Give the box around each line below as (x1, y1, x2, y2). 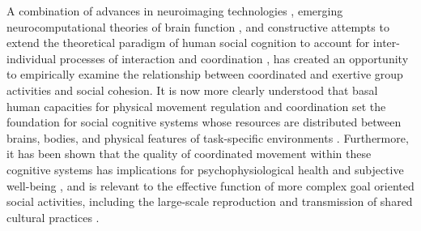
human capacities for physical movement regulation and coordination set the (6, 97, 386, 114)
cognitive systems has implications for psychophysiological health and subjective (6, 160, 404, 178)
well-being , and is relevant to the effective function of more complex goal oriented (6, 177, 415, 194)
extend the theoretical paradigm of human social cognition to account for (6, 34, 370, 51)
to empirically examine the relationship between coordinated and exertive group (6, 66, 403, 83)
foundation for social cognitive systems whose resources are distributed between (6, 113, 402, 130)
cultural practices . (6, 208, 100, 225)
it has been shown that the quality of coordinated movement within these (6, 145, 372, 162)
